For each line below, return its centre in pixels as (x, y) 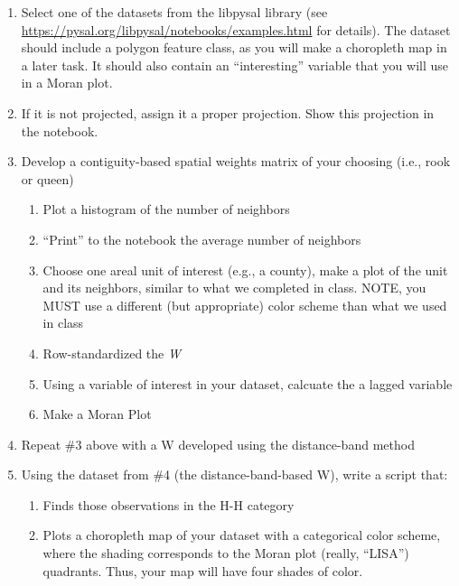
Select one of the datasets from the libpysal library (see (174, 12)
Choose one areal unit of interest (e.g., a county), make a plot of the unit (245, 270)
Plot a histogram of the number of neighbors (166, 209)
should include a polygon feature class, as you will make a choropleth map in (234, 47)
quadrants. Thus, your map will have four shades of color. (203, 570)
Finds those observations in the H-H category (169, 504)
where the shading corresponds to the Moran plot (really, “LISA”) (226, 553)
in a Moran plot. (67, 83)
